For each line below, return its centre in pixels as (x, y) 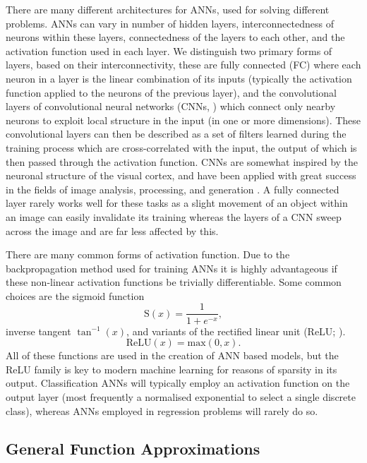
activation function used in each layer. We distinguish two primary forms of (169, 50)
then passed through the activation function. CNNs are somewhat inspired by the (182, 161)
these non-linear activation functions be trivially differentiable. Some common (174, 282)
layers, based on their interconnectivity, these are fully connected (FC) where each (183, 65)
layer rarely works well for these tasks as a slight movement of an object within (177, 203)
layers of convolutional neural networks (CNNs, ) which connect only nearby (171, 106)
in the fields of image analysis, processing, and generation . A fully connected (173, 189)
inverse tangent (38, 331)
